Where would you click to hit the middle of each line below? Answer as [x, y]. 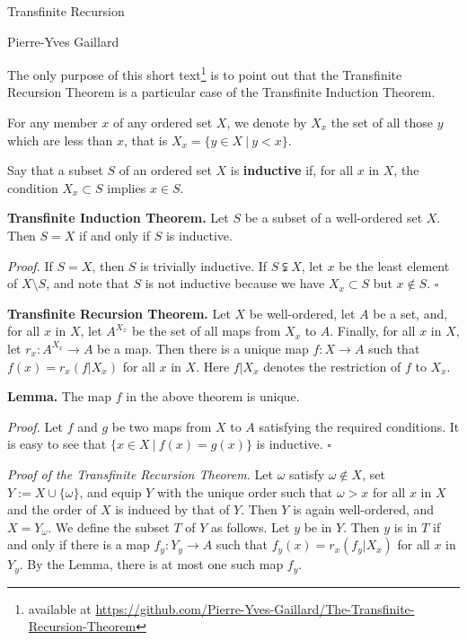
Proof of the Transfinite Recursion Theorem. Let [140, 473]
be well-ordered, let [302, 313]
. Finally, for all [373, 331]
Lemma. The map [60, 396]
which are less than [60, 140]
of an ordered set [165, 170]
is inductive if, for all [292, 170]
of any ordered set [163, 123]
